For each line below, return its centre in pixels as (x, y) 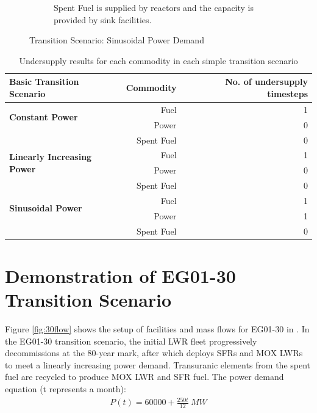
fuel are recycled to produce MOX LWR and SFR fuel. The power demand (144, 377)
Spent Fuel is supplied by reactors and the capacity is (154, 7)
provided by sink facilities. (103, 19)
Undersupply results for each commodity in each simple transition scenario (158, 60)
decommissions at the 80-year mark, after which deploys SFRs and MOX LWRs (154, 353)
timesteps (287, 93)
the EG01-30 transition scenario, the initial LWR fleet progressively (131, 341)
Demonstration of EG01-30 (120, 275)
